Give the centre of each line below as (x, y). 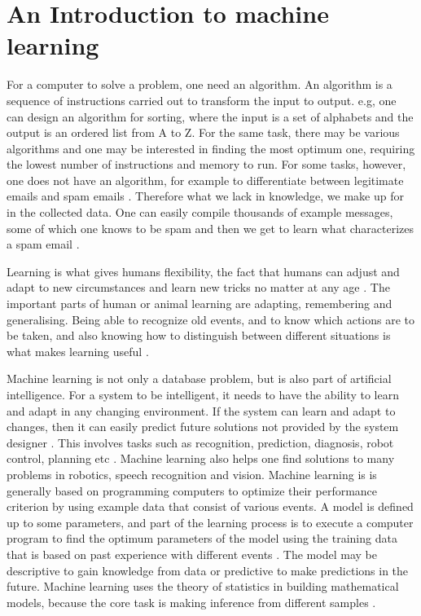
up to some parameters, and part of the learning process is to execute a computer (210, 522)
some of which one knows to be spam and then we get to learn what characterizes (210, 228)
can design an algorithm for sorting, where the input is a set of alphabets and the (210, 116)
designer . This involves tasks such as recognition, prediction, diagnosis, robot (200, 442)
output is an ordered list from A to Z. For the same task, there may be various (203, 132)
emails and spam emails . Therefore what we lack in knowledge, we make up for (205, 196)
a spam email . (43, 244)
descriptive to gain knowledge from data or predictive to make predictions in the (208, 570)
